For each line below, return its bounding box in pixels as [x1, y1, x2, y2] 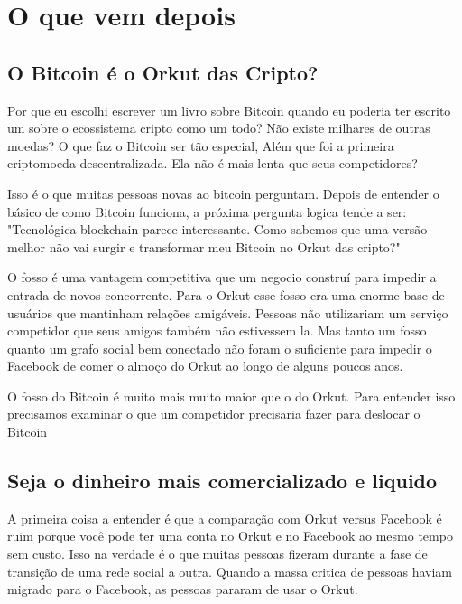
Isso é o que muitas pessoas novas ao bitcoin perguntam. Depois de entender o [7, 184, 439, 203]
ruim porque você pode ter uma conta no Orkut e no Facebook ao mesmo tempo [7, 526, 453, 545]
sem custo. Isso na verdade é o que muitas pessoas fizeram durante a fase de [7, 544, 428, 563]
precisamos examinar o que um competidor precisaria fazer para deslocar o [7, 404, 420, 423]
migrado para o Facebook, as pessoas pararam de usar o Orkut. [7, 580, 358, 599]
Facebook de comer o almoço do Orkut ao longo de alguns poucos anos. [7, 356, 403, 375]
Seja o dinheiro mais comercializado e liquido [7, 467, 438, 495]
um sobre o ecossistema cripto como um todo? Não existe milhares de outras [7, 118, 430, 137]
